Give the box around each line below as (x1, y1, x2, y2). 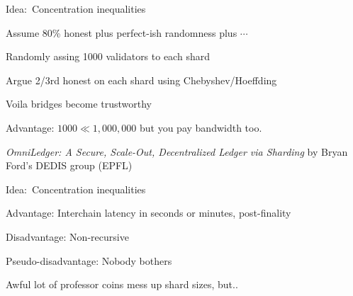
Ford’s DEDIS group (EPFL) (6, 158, 133, 173)
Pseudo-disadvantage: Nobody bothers (6, 253, 172, 268)
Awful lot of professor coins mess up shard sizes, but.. (6, 277, 238, 292)
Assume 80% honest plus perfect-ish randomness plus (6, 25, 237, 40)
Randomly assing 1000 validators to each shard (6, 49, 210, 64)
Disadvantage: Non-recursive (6, 229, 129, 244)
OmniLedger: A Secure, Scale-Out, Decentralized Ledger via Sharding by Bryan (6, 144, 348, 159)
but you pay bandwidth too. (139, 120, 262, 135)
